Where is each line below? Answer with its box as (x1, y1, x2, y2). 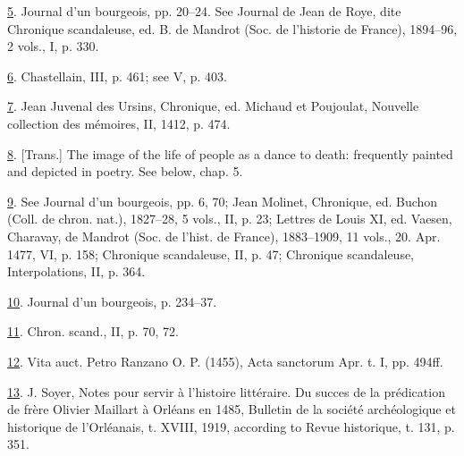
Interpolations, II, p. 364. (7, 262, 146, 281)
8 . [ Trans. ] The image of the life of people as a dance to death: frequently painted (7, 144, 453, 163)
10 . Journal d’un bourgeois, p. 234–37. (7, 291, 217, 310)
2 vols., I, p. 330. (7, 37, 99, 55)
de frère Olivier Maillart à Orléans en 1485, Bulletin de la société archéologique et (7, 400, 456, 418)
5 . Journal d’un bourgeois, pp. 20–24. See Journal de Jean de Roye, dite (7, 2, 401, 20)
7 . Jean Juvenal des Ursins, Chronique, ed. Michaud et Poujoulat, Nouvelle (7, 97, 419, 115)
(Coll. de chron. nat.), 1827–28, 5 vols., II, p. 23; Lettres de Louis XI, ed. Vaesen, (7, 209, 452, 228)
